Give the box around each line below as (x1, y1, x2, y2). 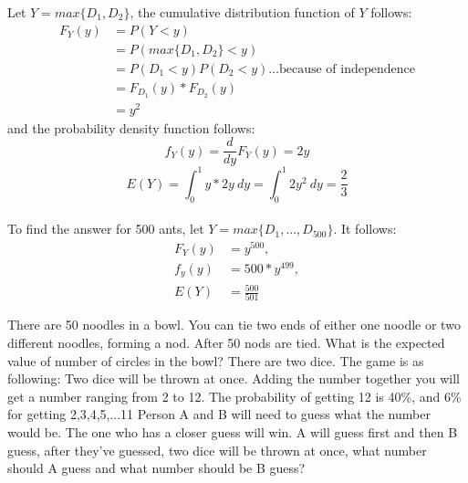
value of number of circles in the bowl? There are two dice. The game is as (7, 351, 424, 370)
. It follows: (333, 219, 397, 238)
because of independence (278, 62, 415, 76)
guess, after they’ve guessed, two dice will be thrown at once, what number (7, 440, 427, 459)
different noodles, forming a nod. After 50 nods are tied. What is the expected (7, 332, 445, 352)
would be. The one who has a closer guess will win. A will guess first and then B (7, 422, 458, 441)
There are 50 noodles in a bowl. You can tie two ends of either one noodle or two (7, 315, 461, 334)
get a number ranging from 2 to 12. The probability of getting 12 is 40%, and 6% (7, 386, 462, 405)
